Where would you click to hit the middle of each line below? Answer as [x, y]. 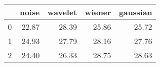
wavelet [62, 12]
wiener [98, 12]
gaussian [136, 12]
